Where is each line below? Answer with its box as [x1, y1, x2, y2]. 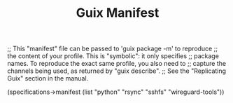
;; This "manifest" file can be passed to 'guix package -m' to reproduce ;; [7, 44, 218, 53]
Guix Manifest [76, 5, 160, 21]
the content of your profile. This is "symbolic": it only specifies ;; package [7, 52, 219, 60]
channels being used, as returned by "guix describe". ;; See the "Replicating [7, 67, 226, 75]
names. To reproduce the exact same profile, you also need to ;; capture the [7, 60, 226, 68]
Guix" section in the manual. [7, 74, 89, 83]
